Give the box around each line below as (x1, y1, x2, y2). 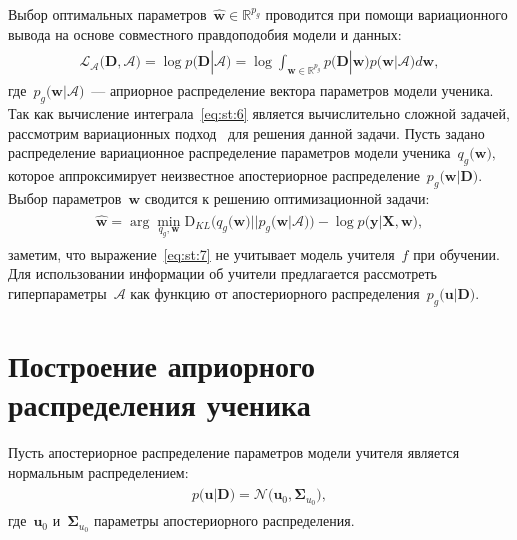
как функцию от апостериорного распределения (130, 283, 420, 304)
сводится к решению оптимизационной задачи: (144, 187, 430, 208)
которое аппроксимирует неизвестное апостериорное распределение (8, 165, 420, 186)
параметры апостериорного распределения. (93, 510, 355, 531)
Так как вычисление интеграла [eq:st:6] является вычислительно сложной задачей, (8, 103, 510, 124)
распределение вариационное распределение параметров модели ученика (8, 142, 451, 163)
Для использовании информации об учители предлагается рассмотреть (8, 263, 437, 284)
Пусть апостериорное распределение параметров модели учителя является (8, 442, 460, 463)
